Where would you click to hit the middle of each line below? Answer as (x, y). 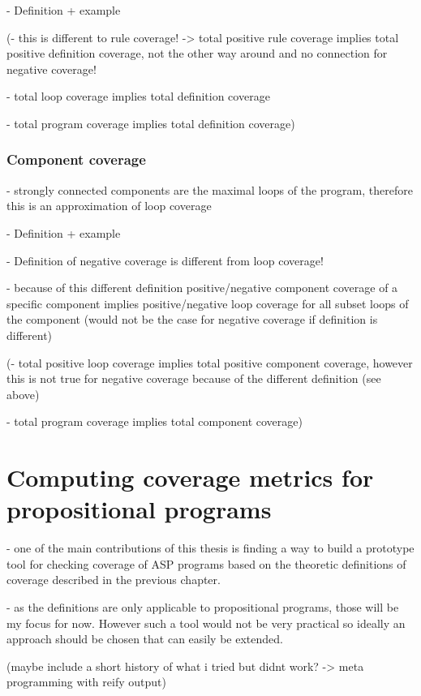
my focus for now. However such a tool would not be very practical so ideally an (206, 623)
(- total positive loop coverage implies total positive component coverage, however (210, 362)
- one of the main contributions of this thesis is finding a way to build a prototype (210, 548)
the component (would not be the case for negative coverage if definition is (192, 319)
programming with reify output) (86, 682)
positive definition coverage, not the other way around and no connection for (197, 53)
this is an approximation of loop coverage (109, 206)
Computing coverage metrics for (190, 477)
